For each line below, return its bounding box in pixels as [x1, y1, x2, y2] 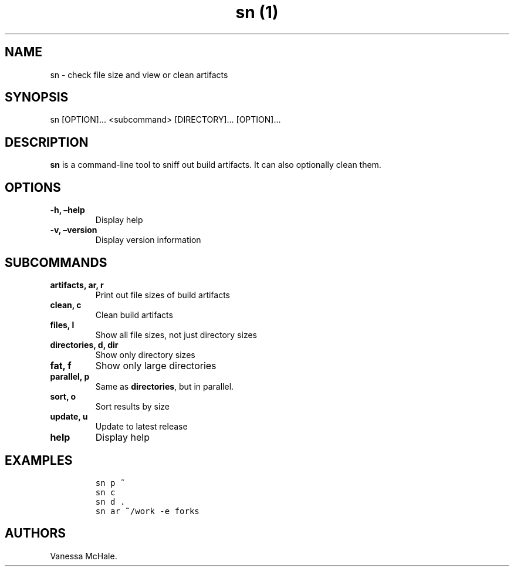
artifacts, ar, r [50, 279, 104, 290]
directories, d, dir [50, 339, 119, 350]
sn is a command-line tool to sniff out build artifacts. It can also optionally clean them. [50, 160, 381, 170]
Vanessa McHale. [50, 550, 117, 561]
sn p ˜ [95, 478, 126, 488]
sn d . [95, 496, 126, 506]
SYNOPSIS [5, 90, 69, 105]
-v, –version [50, 225, 97, 235]
